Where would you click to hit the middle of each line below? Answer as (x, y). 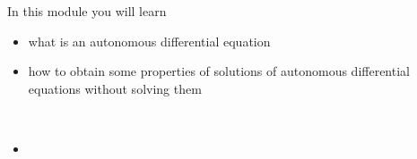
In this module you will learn (87, 11)
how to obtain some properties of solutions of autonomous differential (219, 71)
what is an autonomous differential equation (149, 41)
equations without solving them (115, 88)
